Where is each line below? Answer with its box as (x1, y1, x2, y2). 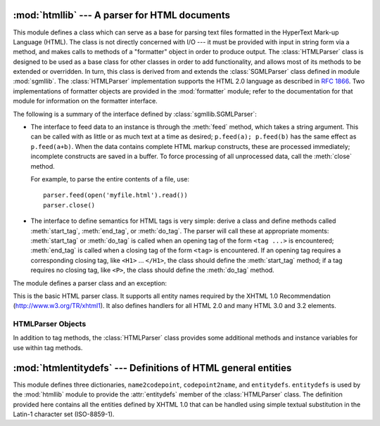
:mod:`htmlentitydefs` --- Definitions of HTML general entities (13, 362, 292, 374)
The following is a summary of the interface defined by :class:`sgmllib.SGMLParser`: (13, 110, 257, 118)
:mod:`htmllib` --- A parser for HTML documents (13, 9, 230, 21)
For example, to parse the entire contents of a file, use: (30, 174, 190, 183)
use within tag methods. (13, 343, 83, 351)
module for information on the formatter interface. (13, 97, 158, 105)
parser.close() (43, 201, 96, 209)
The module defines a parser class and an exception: (13, 278, 167, 288)
